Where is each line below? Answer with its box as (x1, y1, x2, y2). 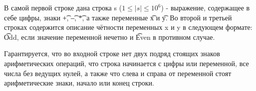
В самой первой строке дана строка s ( (4, 2, 122, 12)
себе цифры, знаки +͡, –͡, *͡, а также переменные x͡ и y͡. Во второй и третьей (4, 12, 232, 22)
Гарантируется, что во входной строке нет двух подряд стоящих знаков (4, 48, 220, 59)
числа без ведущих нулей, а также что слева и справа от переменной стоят (4, 68, 232, 78)
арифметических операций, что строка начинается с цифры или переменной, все (4, 58, 249, 68)
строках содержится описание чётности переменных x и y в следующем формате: (4, 22, 253, 32)
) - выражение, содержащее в (161, 2, 250, 12)
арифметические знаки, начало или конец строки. (4, 78, 154, 88)
